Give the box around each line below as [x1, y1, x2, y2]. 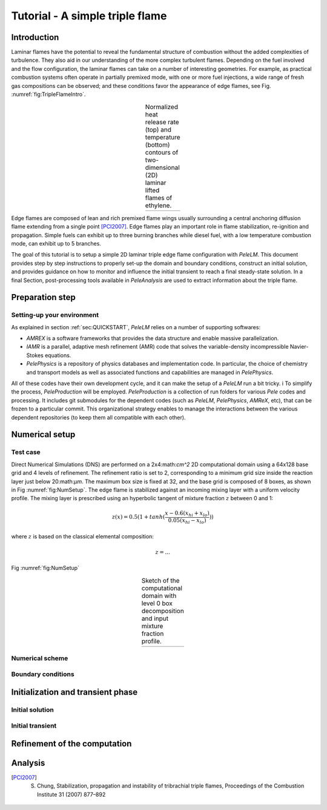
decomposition [141, 606, 184, 615]
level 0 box [141, 599, 173, 607]
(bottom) [145, 140, 170, 149]
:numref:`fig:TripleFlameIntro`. [11, 91, 86, 98]
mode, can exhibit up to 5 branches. [11, 239, 101, 247]
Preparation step [11, 292, 76, 303]
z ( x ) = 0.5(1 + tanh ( [111, 514, 165, 521]
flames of [145, 193, 173, 202]
